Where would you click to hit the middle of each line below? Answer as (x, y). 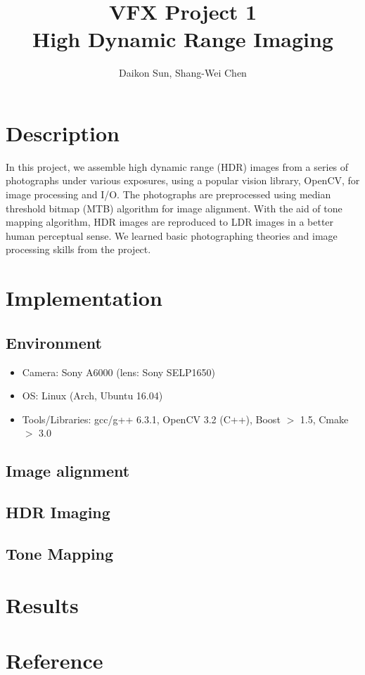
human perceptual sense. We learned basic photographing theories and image (172, 235)
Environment (54, 342)
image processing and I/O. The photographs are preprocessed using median (168, 194)
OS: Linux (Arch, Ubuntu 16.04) (92, 396)
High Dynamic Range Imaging (183, 39)
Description (63, 133)
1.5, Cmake (324, 419)
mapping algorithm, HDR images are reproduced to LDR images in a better (170, 222)
